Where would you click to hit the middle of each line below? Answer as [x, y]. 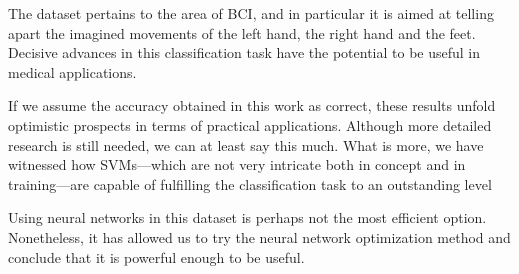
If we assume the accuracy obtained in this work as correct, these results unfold [252, 105]
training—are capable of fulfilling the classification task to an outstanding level [250, 183]
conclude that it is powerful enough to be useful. [156, 256]
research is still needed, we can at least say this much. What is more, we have [246, 144]
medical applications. [72, 71]
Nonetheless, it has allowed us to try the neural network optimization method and [259, 236]
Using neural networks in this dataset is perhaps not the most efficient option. [247, 217]
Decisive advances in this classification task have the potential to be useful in [244, 52]
